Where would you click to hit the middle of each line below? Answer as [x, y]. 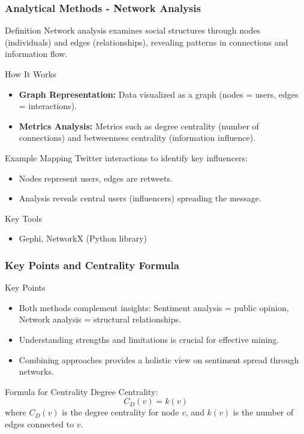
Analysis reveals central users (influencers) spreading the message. [140, 198]
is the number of [263, 412]
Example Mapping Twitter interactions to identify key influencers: [126, 157]
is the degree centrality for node [121, 412]
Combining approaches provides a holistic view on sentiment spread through [159, 359]
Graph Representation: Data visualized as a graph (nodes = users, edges [159, 94]
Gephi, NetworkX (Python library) [83, 238]
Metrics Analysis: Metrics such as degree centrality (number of [139, 126]
